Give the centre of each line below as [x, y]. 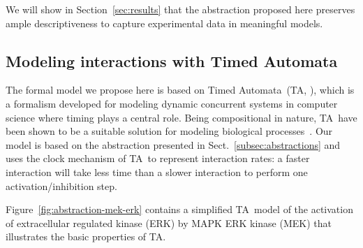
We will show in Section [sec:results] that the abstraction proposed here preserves [180, 9]
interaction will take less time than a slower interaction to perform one [157, 172]
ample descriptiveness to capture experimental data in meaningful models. [164, 23]
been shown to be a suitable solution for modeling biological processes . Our [169, 131]
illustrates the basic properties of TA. [86, 236]
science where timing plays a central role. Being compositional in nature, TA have [181, 117]
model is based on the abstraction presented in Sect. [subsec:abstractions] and [173, 144]
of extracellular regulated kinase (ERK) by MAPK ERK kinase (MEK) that [169, 223]
